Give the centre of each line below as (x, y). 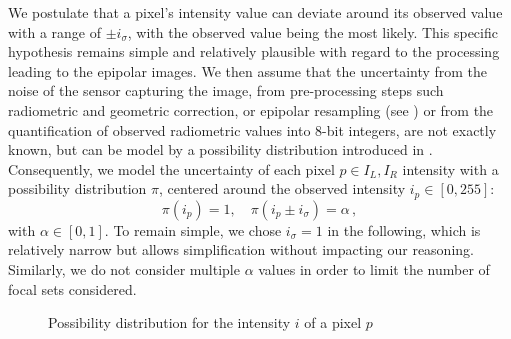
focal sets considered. (72, 288)
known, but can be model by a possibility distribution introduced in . (220, 149)
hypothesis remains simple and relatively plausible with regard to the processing (254, 51)
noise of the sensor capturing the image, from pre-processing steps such (226, 90)
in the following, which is (404, 229)
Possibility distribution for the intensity (169, 322)
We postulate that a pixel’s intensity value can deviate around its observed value (255, 12)
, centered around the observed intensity (282, 188)
